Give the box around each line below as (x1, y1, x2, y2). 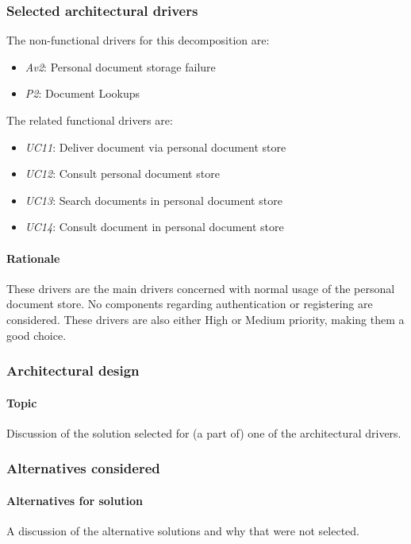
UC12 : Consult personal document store (25, 165, 220, 182)
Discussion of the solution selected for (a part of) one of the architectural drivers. (6, 424, 401, 441)
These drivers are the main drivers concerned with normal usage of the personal (6, 280, 395, 296)
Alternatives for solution (6, 492, 144, 508)
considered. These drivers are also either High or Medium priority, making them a (6, 311, 405, 327)
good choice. (6, 326, 67, 343)
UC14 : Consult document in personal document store (25, 218, 284, 235)
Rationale (6, 249, 60, 266)
